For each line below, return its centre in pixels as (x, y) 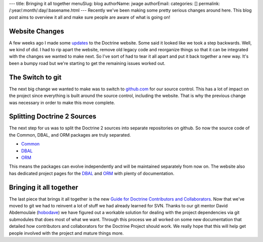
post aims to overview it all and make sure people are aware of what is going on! (90, 17)
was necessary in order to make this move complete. (62, 102)
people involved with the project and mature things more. (66, 233)
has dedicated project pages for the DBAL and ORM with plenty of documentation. (92, 173)
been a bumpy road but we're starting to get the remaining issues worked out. (87, 63)
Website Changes (37, 31)
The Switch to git (35, 77)
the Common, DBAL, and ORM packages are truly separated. (70, 135)
